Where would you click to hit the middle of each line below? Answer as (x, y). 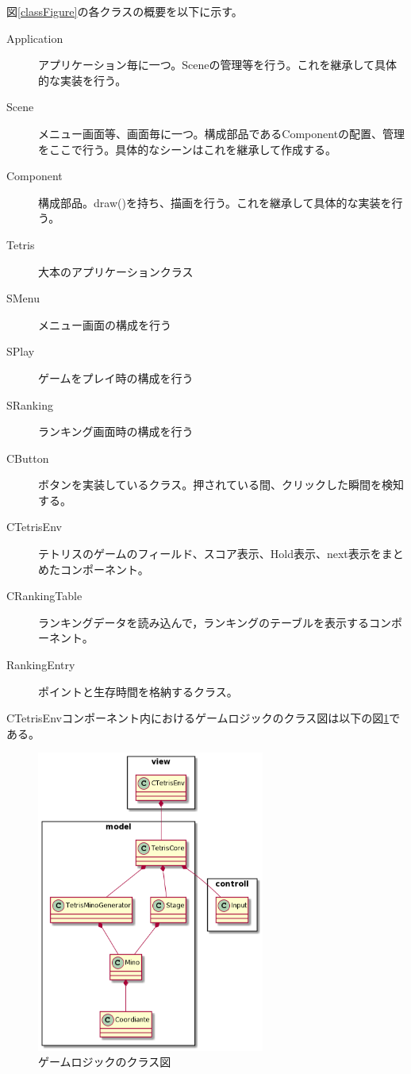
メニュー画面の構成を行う (105, 324)
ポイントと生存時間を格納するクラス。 (138, 691)
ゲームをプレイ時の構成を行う (116, 377)
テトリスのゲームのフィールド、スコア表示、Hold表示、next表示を (210, 554)
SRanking (30, 404)
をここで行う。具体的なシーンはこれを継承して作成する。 (188, 149)
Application (35, 38)
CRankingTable (44, 596)
